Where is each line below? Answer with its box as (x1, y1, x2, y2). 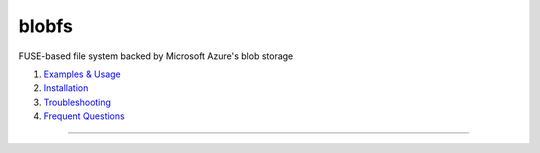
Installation (43, 82, 89, 94)
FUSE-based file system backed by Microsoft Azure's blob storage (18, 50, 294, 62)
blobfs (18, 15, 74, 37)
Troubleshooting (43, 96, 112, 108)
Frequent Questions (43, 110, 125, 122)
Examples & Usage (43, 68, 122, 80)
